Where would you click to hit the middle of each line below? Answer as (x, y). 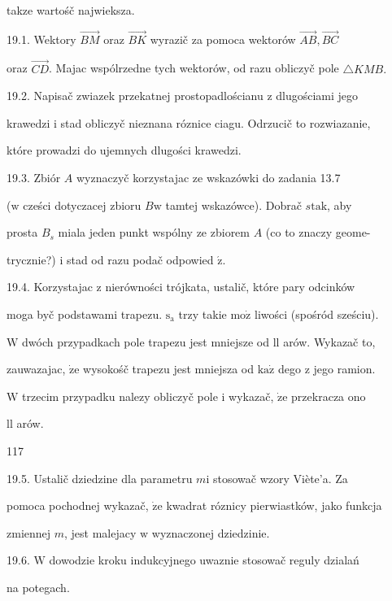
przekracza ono (329, 396)
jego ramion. (344, 369)
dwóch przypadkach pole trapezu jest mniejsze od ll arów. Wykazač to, (199, 341)
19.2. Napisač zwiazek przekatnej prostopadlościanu (135, 96)
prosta (22, 232)
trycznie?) (31, 259)
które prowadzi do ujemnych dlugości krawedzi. (124, 150)
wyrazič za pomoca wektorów (223, 39)
